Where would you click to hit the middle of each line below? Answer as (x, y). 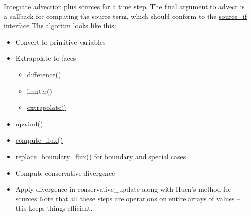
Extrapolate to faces (46, 58)
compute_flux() (39, 140)
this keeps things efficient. (54, 208)
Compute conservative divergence (65, 172)
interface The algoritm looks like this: (60, 26)
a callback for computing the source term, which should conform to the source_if (125, 16)
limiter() (40, 91)
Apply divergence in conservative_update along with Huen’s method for (123, 189)
